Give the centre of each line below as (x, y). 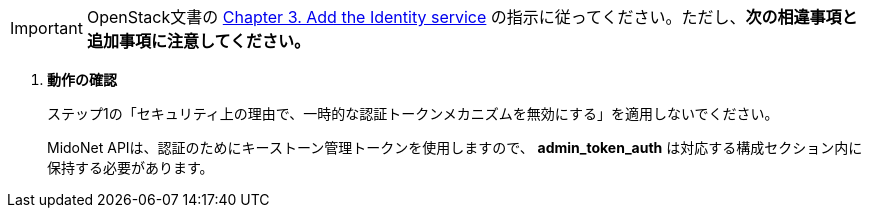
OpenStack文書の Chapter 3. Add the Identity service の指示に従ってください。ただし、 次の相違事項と (472, 17)
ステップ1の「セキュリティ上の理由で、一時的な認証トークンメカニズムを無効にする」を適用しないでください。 (413, 113)
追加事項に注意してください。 (198, 41)
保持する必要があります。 (130, 167)
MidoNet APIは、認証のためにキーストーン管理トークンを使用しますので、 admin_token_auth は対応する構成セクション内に (455, 147)
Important (46, 28)
